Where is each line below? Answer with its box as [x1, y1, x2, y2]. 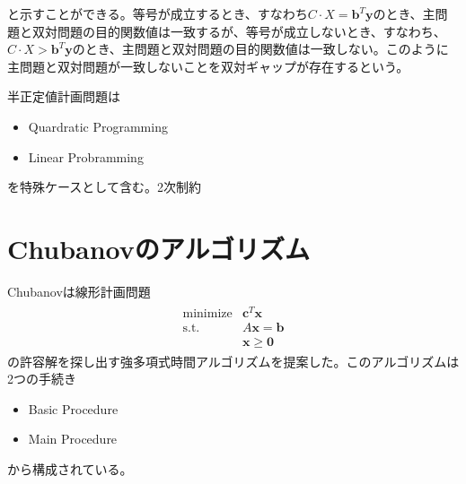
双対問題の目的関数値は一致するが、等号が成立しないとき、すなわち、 [31, 22, 446, 40]
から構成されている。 [7, 460, 133, 479]
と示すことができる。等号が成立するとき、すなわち [7, 4, 308, 22]
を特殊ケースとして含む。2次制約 [7, 177, 201, 196]
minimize [182, 307, 233, 320]
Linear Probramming [28, 147, 144, 166]
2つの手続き [7, 369, 76, 388]
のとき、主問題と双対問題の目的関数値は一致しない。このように [72, 39, 449, 58]
